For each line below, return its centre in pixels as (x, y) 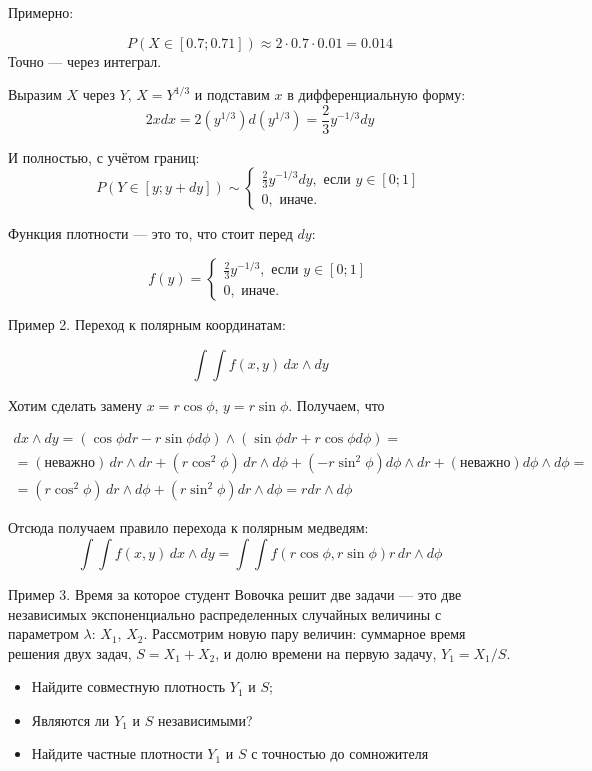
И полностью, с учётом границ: (104, 156)
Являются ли (70, 719)
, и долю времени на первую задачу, (326, 652)
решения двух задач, (70, 652)
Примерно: (41, 12)
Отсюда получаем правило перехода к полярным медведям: (188, 527)
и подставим (232, 94)
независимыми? (205, 719)
